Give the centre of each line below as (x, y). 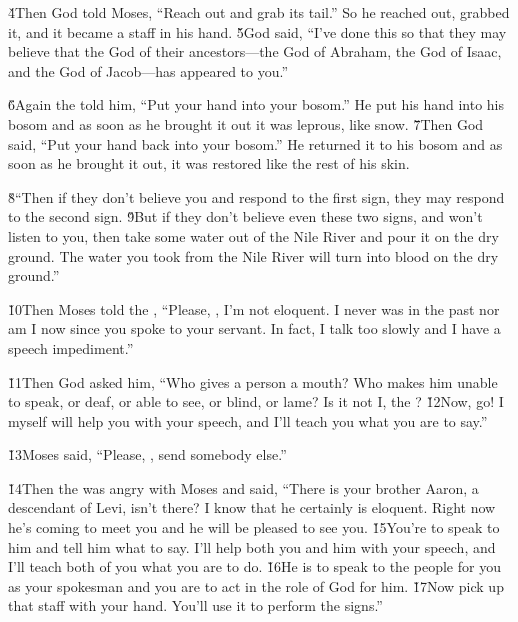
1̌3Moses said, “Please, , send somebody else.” (147, 454)
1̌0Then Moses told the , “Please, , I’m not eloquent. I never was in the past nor (254, 308)
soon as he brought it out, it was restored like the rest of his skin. (209, 163)
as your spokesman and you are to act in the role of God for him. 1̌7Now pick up (256, 585)
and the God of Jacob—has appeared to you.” (148, 70)
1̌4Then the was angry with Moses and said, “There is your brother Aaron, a (243, 487)
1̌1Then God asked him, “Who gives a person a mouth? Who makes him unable (253, 381)
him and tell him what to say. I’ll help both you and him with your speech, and (252, 546)
